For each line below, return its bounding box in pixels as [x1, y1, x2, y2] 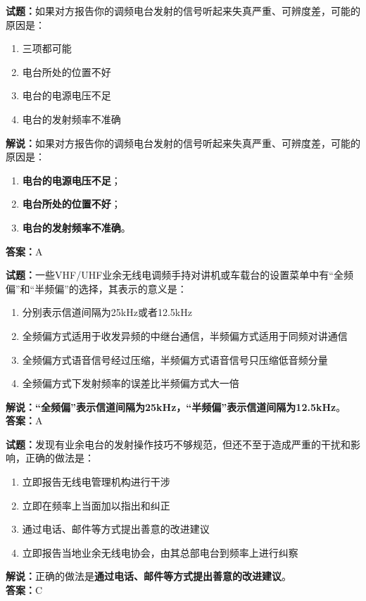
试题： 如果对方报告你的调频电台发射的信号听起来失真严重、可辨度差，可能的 [6, 4, 360, 18]
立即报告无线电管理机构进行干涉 [22, 474, 170, 489]
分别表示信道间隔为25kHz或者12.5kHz [22, 305, 192, 320]
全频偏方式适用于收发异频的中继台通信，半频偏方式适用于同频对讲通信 [22, 328, 348, 343]
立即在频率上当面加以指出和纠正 [22, 498, 170, 512]
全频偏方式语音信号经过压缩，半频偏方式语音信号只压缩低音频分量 [22, 352, 328, 367]
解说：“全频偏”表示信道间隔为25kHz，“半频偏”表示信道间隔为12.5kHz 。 [6, 399, 346, 414]
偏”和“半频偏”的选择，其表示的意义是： [6, 281, 187, 296]
